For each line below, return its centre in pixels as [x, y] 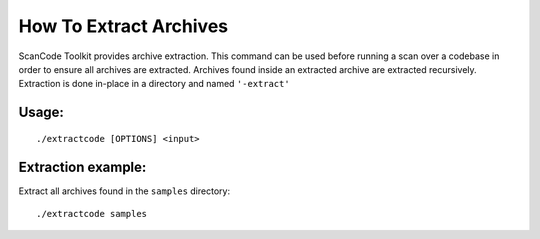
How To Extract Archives [123, 26]
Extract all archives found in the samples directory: [124, 191]
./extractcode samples [92, 214]
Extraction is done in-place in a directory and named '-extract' [154, 84]
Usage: [41, 112]
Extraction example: [82, 166]
